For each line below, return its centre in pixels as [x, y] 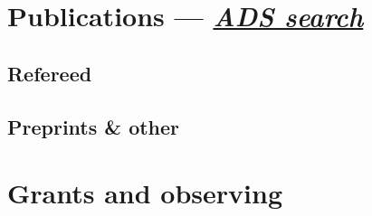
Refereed [50, 73]
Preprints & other [94, 126]
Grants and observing [145, 193]
